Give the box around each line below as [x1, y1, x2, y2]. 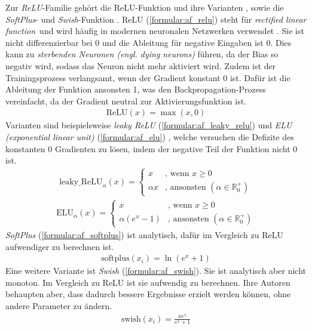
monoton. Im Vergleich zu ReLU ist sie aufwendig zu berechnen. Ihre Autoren [5, 276, 290, 288]
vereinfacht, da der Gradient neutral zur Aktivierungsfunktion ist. [5, 94, 247, 107]
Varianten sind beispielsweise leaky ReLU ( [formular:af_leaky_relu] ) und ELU [5, 119, 292, 131]
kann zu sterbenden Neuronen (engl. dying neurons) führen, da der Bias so [5, 48, 279, 60]
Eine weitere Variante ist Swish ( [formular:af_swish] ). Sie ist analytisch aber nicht [5, 264, 306, 277]
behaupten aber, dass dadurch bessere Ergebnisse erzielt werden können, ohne [5, 288, 291, 300]
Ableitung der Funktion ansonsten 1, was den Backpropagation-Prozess [5, 83, 266, 95]
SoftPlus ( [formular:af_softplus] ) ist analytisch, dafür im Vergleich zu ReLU [5, 228, 283, 240]
